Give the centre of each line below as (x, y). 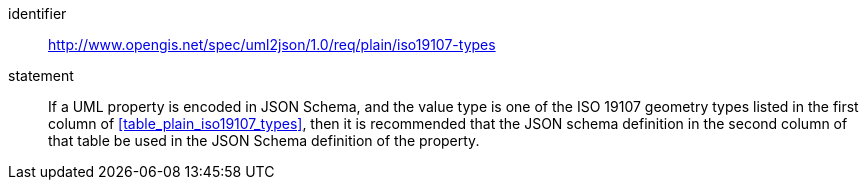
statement (41, 75)
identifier (37, 13)
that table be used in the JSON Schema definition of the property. (264, 140)
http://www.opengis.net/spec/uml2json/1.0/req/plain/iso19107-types (272, 44)
